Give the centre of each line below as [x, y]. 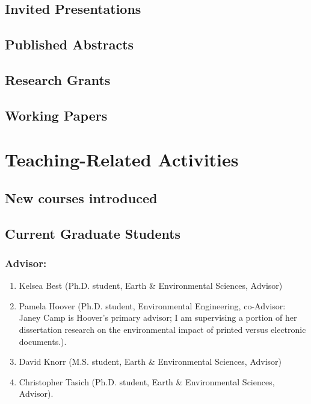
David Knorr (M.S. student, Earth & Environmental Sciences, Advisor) [150, 361]
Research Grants [58, 79]
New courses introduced [81, 197]
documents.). [43, 341]
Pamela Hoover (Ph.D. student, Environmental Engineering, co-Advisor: [152, 305]
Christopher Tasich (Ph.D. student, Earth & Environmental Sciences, [147, 381]
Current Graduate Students [93, 233]
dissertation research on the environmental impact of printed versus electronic [162, 330]
